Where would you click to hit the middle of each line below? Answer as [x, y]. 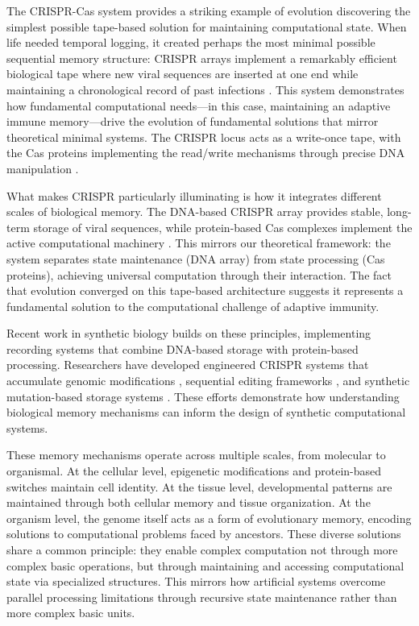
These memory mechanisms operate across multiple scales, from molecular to [196, 455]
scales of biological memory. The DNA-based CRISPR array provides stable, [195, 211]
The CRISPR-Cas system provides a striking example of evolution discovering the [209, 10]
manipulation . [43, 168]
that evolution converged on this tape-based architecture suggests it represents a [205, 290]
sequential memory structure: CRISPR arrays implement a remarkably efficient [202, 58]
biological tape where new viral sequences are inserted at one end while [183, 74]
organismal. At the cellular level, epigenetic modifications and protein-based [194, 471]
